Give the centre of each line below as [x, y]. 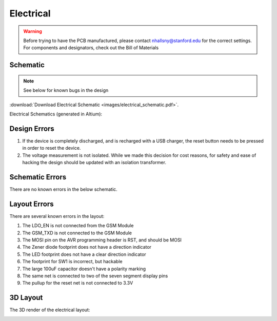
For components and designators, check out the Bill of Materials [91, 48]
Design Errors [32, 128]
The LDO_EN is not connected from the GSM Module [78, 226]
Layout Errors [32, 204]
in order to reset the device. [52, 148]
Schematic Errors [38, 177]
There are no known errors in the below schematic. [63, 189]
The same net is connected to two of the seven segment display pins [95, 276]
